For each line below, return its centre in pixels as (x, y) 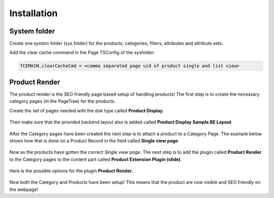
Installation (33, 13)
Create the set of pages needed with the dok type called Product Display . (87, 110)
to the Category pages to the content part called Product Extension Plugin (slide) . (96, 159)
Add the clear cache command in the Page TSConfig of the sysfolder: (82, 53)
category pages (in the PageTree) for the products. (63, 101)
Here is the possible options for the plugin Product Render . (71, 171)
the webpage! (24, 189)
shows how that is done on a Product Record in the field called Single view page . (94, 141)
